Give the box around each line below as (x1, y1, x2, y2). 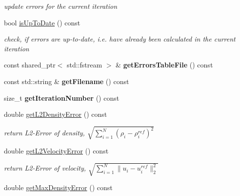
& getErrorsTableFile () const (116, 60, 213, 70)
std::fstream (66, 60, 102, 70)
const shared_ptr (4, 60, 56, 70)
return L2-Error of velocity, (4, 163, 86, 173)
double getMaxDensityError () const (4, 182, 113, 193)
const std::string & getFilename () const (4, 76, 129, 86)
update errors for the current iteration (4, 1, 118, 11)
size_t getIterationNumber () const (4, 92, 120, 103)
